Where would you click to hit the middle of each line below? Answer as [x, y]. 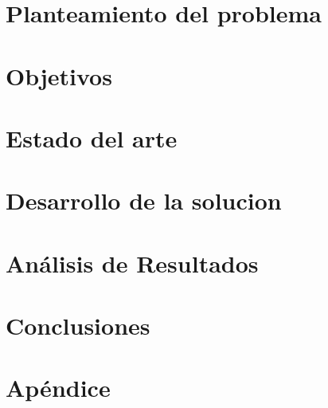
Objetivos [59, 75]
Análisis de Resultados [132, 263]
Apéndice [58, 388]
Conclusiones [78, 326]
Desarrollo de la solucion [144, 200]
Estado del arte [92, 137]
